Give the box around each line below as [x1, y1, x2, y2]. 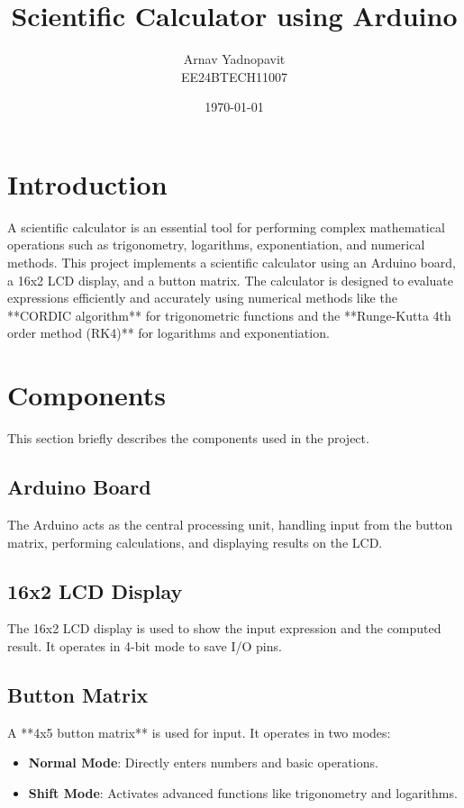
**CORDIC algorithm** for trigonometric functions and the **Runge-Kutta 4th [7, 305, 451, 324]
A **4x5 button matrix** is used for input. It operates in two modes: [7, 722, 391, 741]
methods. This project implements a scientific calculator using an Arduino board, [7, 253, 456, 272]
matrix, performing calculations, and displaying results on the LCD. [7, 532, 383, 551]
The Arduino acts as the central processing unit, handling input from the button [7, 514, 453, 533]
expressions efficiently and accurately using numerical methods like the [7, 288, 397, 307]
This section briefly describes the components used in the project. [7, 429, 369, 448]
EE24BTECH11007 [180, 67, 288, 86]
